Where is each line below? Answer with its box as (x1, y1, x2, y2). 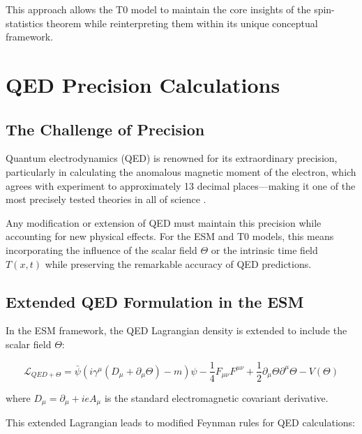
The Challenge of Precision (6, 118, 205, 140)
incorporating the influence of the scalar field (6, 242, 197, 257)
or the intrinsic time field (211, 242, 318, 257)
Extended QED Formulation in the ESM (6, 290, 304, 312)
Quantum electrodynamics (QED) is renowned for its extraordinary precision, (6, 151, 338, 165)
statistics (6, 15, 43, 30)
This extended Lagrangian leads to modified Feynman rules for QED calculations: (6, 415, 355, 430)
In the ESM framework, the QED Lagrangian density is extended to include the (6, 323, 347, 338)
